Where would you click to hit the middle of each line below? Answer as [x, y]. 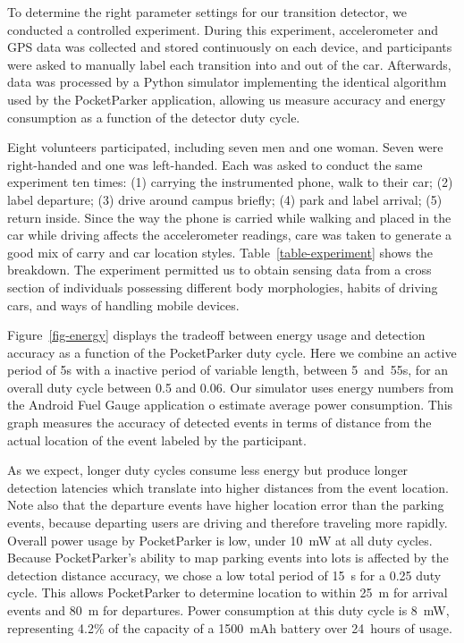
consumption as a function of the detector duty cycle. [154, 117]
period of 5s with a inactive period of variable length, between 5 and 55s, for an [228, 370]
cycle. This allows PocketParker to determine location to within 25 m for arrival [228, 592]
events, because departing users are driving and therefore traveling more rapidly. [228, 523]
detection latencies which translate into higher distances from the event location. [228, 487]
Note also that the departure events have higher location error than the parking [226, 505]
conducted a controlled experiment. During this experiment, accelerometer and [223, 29]
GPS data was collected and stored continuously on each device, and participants [230, 47]
